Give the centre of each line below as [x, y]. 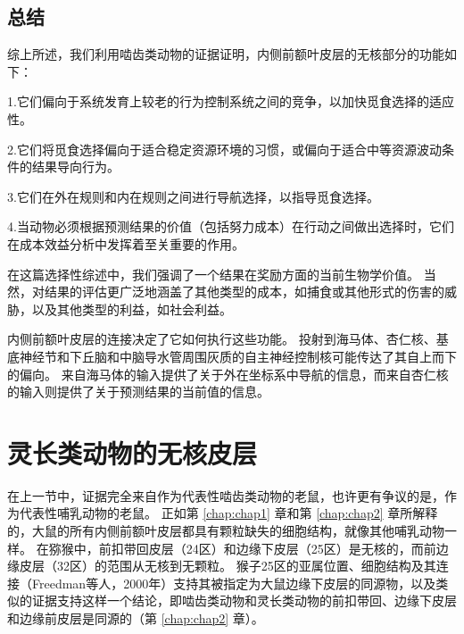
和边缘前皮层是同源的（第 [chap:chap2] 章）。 [136, 617]
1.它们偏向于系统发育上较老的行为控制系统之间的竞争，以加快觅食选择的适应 [231, 101]
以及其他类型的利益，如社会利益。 [132, 309]
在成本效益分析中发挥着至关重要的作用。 [126, 243]
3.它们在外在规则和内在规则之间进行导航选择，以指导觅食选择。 [193, 196]
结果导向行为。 [75, 167]
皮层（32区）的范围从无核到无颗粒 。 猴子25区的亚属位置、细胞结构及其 [228, 566]
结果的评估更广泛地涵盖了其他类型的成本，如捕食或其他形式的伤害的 [244, 292]
